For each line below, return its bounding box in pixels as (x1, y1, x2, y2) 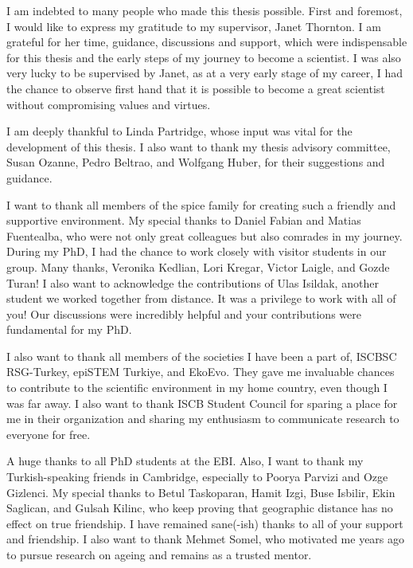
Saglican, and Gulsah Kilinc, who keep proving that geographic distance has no (6, 499, 393, 516)
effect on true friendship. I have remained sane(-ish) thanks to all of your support (6, 515, 403, 531)
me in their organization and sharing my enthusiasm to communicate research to (6, 410, 399, 427)
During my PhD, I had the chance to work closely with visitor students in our (6, 243, 387, 260)
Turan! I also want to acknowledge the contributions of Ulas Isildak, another (6, 274, 379, 291)
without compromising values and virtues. (6, 96, 211, 112)
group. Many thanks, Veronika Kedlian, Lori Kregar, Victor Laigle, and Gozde (6, 258, 390, 275)
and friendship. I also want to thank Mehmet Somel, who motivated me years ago (6, 531, 405, 547)
